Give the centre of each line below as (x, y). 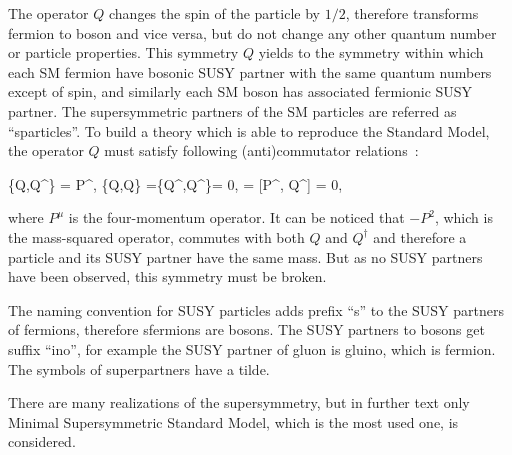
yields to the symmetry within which (371, 52)
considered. (42, 441)
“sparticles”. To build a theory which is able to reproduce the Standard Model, (249, 130)
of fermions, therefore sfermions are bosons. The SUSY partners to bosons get (246, 329)
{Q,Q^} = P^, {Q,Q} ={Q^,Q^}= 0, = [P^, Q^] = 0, (175, 183)
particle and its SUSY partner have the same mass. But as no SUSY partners (245, 256)
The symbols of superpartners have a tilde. (139, 368)
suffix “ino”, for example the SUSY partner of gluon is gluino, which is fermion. (252, 348)
